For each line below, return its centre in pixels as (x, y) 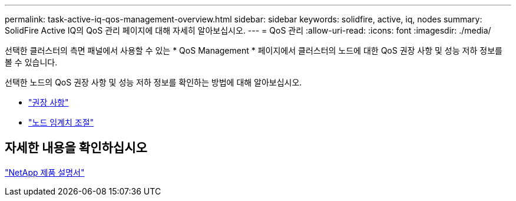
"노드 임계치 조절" (61, 122)
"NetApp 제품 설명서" (45, 172)
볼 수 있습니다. (31, 62)
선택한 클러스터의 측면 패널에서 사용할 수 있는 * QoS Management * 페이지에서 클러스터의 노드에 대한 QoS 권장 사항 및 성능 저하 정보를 (254, 50)
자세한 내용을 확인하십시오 (76, 148)
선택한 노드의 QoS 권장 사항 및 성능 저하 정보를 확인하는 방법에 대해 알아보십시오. (153, 82)
